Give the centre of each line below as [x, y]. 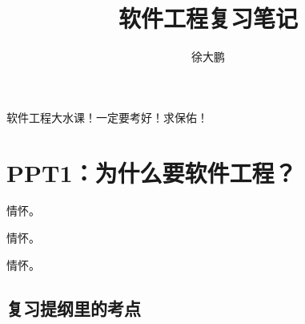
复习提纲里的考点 [74, 308]
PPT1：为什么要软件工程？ [152, 172]
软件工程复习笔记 [208, 18]
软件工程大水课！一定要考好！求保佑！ [107, 117]
